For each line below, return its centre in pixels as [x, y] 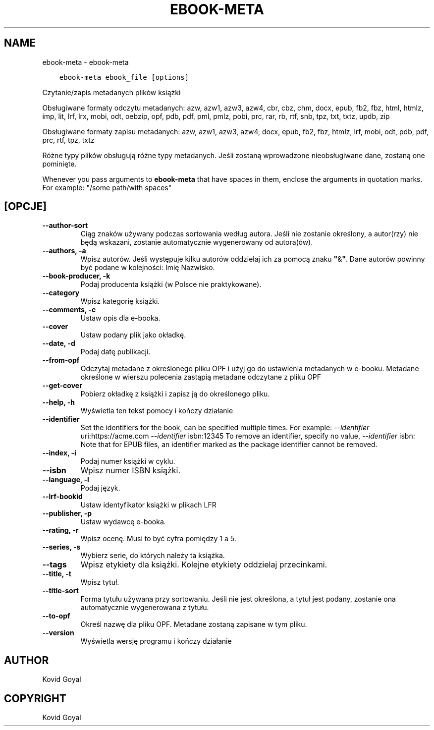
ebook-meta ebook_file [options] [124, 77]
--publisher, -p [67, 513]
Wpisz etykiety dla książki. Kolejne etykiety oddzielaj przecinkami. [204, 565]
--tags [54, 565]
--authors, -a [64, 251]
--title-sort [60, 591]
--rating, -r [60, 530]
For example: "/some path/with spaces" [107, 187]
